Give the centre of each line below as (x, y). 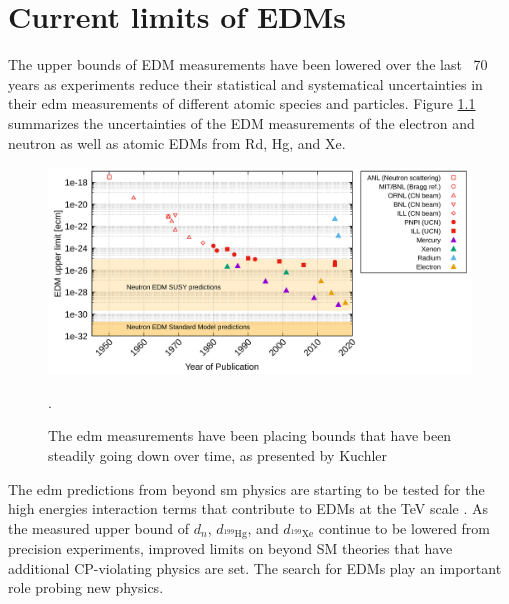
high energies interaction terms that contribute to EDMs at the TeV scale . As (248, 508)
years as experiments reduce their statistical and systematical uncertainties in (245, 83)
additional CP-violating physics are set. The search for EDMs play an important (255, 567)
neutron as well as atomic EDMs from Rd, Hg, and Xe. (177, 142)
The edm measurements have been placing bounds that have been (250, 435)
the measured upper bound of (99, 527)
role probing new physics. (86, 587)
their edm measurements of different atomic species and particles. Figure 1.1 (242, 103)
